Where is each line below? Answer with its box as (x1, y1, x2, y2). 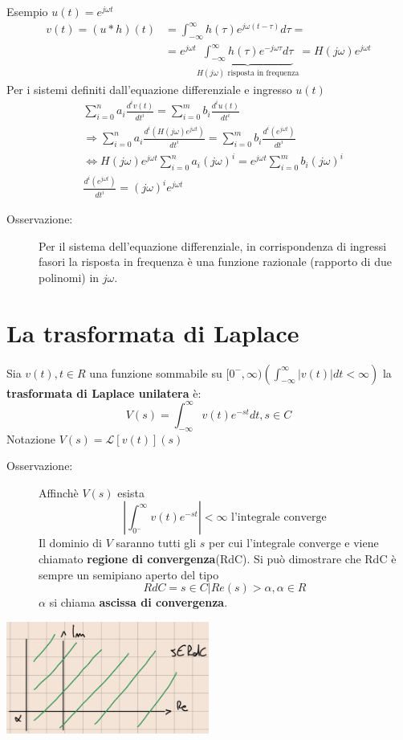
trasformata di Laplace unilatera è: (6, 384, 201, 401)
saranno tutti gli (116, 534, 197, 551)
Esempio (6, 3, 48, 19)
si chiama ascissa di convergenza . (49, 594, 228, 611)
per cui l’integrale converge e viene (209, 534, 379, 551)
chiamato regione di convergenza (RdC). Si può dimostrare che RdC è (39, 550, 397, 566)
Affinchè (39, 484, 79, 501)
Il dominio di (39, 534, 102, 551)
